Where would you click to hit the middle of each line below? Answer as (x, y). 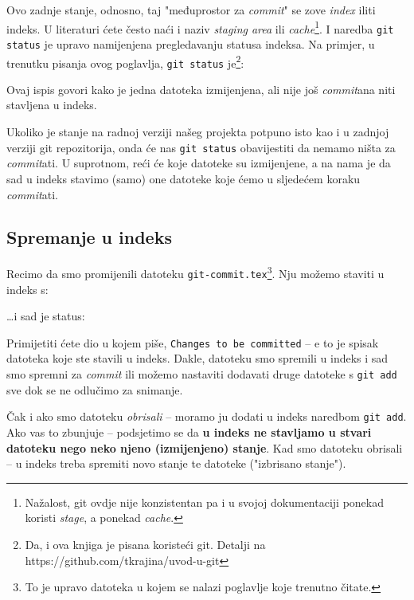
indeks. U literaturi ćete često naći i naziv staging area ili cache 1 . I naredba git (200, 27)
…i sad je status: (46, 316)
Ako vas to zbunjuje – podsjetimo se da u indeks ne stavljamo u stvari (189, 431)
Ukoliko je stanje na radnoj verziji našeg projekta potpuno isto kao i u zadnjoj (198, 132)
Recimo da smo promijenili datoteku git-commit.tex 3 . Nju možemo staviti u (195, 272)
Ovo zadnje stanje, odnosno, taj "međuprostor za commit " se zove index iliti (191, 10)
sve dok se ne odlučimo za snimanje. (95, 389)
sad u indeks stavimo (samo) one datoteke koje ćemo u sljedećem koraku (184, 178)
